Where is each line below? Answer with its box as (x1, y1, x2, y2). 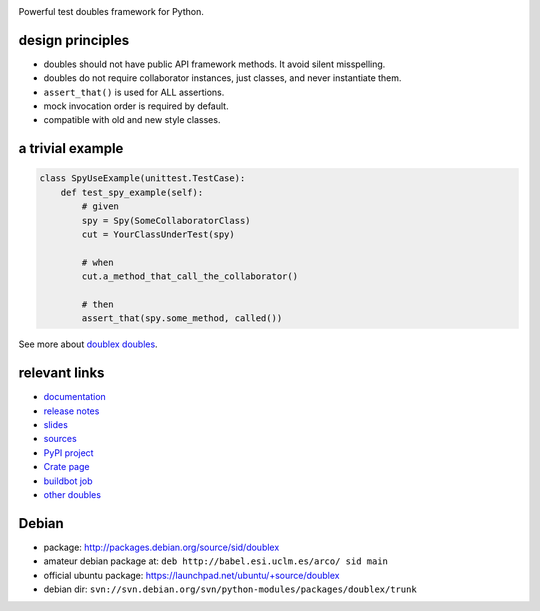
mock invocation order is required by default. (43, 100, 229, 112)
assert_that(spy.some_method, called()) (81, 313, 283, 324)
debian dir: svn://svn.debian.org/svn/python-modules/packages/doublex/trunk (43, 583, 417, 595)
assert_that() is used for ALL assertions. (43, 86, 225, 98)
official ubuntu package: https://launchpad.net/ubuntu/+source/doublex (43, 569, 340, 581)
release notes (43, 405, 100, 417)
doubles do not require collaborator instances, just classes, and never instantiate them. (43, 72, 402, 84)
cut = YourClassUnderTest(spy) (81, 229, 235, 240)
